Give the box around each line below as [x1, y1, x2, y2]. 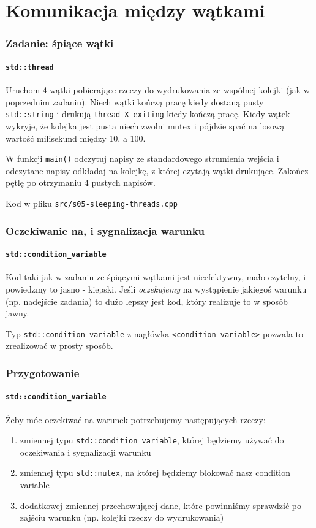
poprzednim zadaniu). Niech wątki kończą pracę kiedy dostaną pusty [6, 95, 264, 108]
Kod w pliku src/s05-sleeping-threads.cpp [6, 196, 178, 209]
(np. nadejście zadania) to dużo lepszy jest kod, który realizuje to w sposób [6, 294, 288, 307]
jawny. [6, 307, 29, 319]
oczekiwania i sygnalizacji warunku [20, 445, 151, 458]
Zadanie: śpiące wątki [6, 36, 114, 51]
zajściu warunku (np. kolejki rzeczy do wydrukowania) [20, 511, 224, 524]
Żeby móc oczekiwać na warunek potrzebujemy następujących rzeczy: [6, 413, 266, 426]
